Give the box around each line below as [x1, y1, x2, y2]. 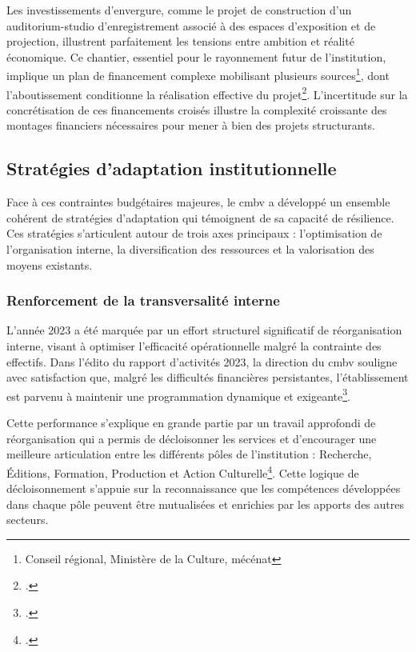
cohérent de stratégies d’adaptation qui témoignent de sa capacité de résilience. [6, 209, 394, 226]
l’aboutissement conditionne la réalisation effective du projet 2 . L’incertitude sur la [6, 83, 408, 102]
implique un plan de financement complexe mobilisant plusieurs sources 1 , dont [6, 65, 390, 84]
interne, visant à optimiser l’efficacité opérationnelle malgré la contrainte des [6, 338, 382, 354]
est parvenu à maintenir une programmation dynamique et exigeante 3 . [6, 385, 350, 404]
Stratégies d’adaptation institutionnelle [6, 156, 337, 181]
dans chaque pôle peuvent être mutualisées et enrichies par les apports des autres [6, 495, 404, 512]
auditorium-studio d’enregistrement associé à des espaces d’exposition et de [6, 17, 376, 34]
